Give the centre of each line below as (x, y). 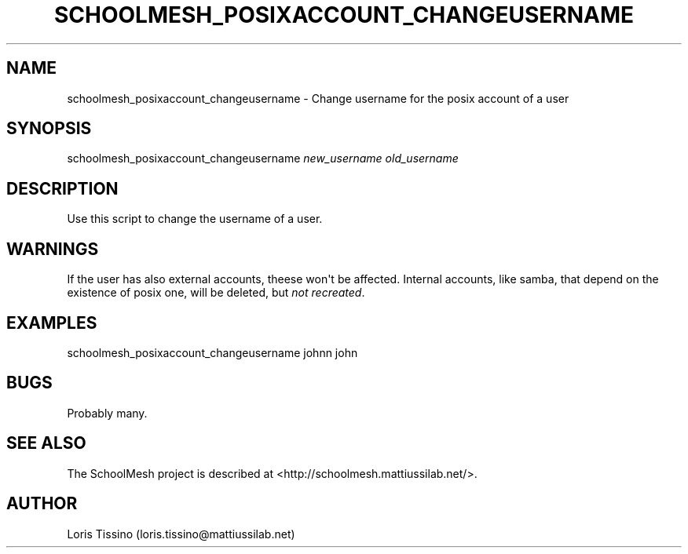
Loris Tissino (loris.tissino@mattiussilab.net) (181, 534)
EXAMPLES (52, 323)
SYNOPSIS (49, 129)
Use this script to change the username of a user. (195, 219)
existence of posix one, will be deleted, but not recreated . (216, 293)
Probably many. (107, 413)
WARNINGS (53, 249)
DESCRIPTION (62, 188)
